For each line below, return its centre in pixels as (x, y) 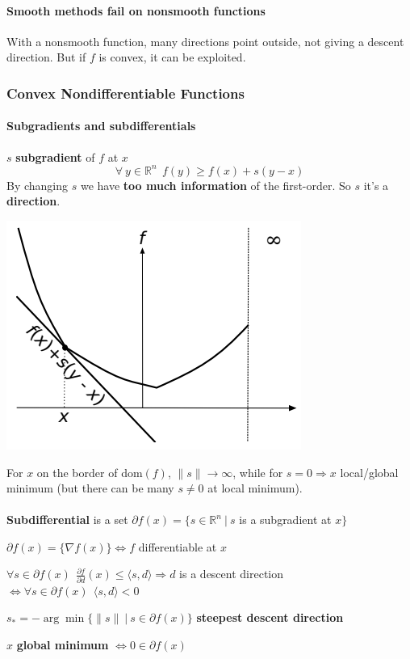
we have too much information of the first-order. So (215, 185)
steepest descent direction (270, 617)
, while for (258, 472)
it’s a (376, 185)
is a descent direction (232, 574)
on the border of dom (90, 472)
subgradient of (55, 156)
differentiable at (178, 546)
